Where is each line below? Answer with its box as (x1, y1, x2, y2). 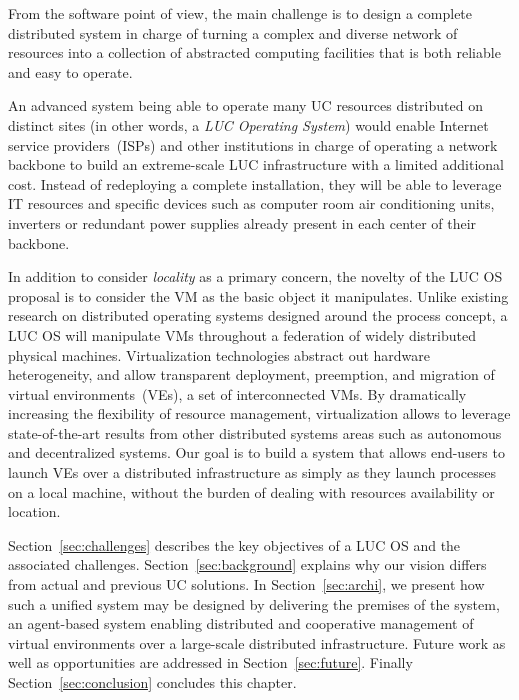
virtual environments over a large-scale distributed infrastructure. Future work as (8, 632, 506, 653)
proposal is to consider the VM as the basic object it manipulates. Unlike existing (8, 285, 509, 306)
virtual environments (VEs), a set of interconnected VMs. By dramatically (8, 383, 467, 404)
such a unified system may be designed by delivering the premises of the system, (8, 593, 500, 614)
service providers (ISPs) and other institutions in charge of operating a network (8, 134, 498, 155)
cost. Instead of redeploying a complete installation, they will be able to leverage (8, 173, 502, 194)
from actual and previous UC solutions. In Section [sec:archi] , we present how (8, 574, 485, 595)
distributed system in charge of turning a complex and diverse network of (8, 22, 458, 43)
